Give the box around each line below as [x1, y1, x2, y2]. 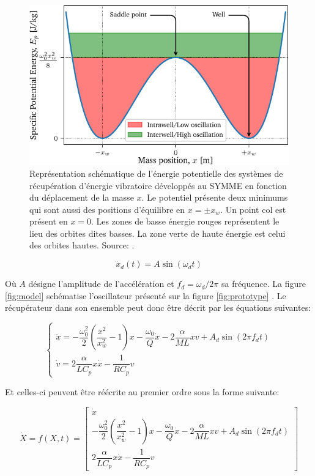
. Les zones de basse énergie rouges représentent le [91, 215, 280, 228]
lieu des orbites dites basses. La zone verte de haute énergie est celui [29, 226, 286, 239]
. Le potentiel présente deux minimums [141, 191, 288, 204]
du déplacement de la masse [29, 191, 134, 204]
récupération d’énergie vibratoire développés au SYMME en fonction [29, 179, 287, 192]
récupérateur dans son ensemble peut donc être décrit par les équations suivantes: [5, 301, 311, 314]
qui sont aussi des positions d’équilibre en [29, 203, 185, 215]
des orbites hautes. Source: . [29, 239, 135, 251]
